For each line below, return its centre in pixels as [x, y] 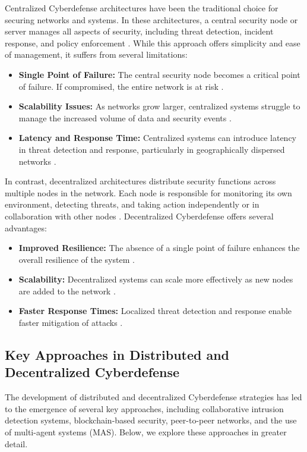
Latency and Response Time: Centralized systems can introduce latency [157, 138]
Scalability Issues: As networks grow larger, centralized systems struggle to [159, 106]
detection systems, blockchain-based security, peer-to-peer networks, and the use [151, 420]
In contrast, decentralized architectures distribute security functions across [140, 181]
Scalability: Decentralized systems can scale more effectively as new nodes [156, 279]
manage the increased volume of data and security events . [125, 117]
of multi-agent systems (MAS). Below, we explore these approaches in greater [146, 432]
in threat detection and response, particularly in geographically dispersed [152, 149]
